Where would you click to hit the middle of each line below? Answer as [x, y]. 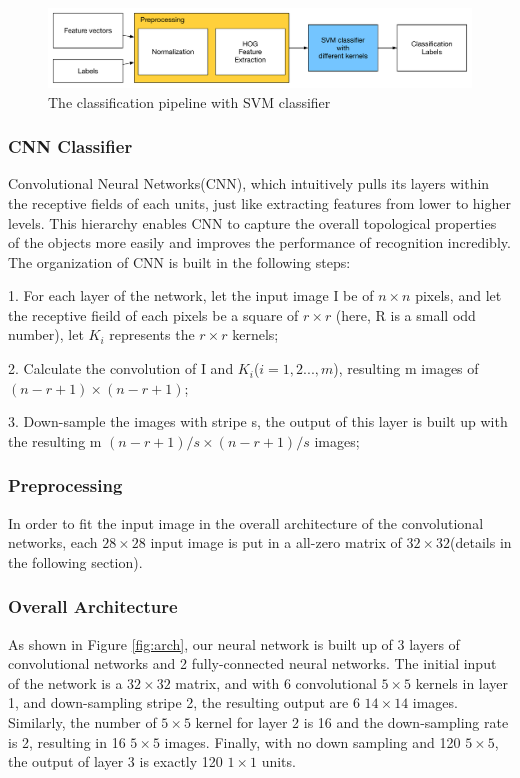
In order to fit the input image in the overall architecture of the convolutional [246, 522]
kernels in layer [462, 682]
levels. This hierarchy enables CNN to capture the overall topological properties [252, 222]
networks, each [53, 542]
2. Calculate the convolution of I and [121, 368]
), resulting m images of [406, 368]
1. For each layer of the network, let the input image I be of [191, 295]
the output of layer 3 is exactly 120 [115, 761]
